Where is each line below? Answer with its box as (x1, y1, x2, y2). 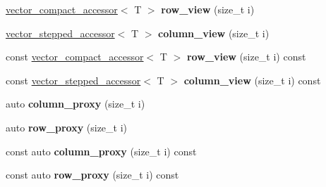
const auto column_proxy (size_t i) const (6, 143, 197, 158)
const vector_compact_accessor (6, 49, 144, 64)
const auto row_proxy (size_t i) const (6, 167, 179, 182)
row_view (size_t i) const (186, 49, 306, 64)
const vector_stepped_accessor (6, 72, 141, 87)
